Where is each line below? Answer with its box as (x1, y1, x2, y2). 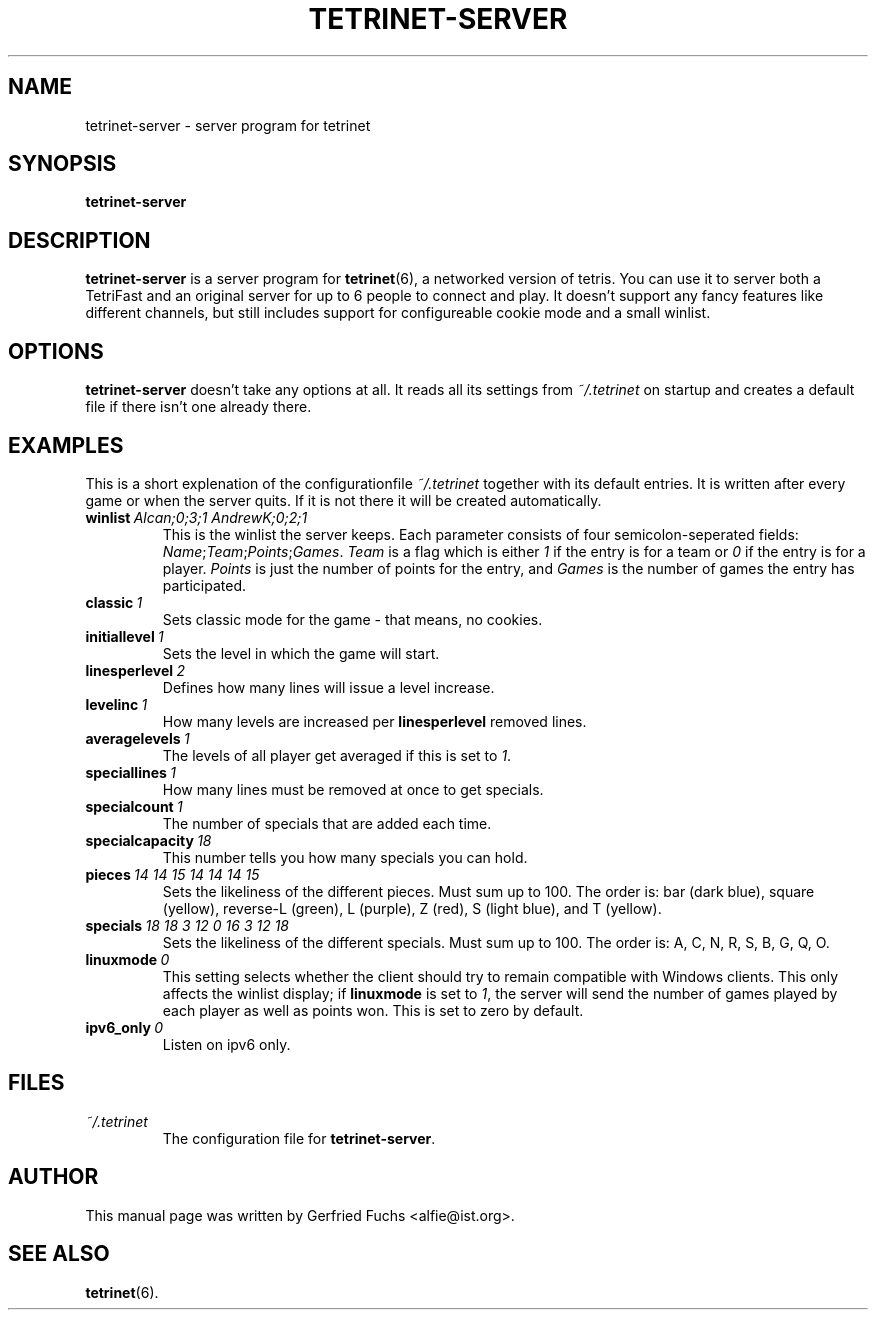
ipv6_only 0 (85, 1018, 164, 1036)
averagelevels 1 (85, 729, 190, 747)
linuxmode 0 (85, 950, 170, 968)
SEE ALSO (8, 1241, 110, 1267)
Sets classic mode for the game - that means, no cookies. (162, 610, 543, 628)
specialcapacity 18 (85, 831, 212, 849)
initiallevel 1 (85, 627, 164, 645)
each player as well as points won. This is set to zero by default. (162, 1001, 584, 1019)
